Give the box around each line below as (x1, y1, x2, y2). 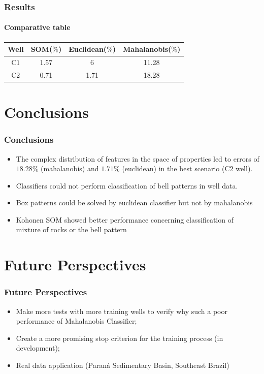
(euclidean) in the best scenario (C (122, 163, 230, 174)
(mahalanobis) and (41, 163, 99, 174)
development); (16, 342, 60, 353)
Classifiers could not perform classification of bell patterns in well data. (16, 180, 238, 191)
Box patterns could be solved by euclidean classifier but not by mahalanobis (16, 197, 253, 208)
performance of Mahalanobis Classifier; (16, 316, 137, 326)
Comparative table (4, 22, 71, 33)
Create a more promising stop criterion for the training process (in (16, 332, 223, 343)
